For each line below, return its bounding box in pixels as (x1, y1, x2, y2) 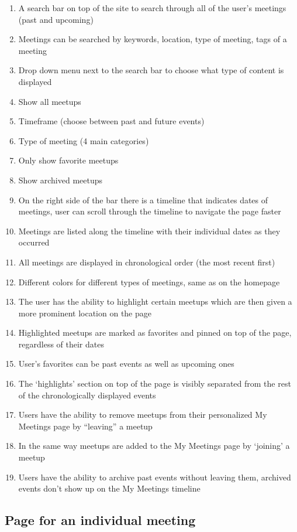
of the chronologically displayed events (18, 388, 156, 401)
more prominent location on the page (18, 306, 151, 319)
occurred (18, 236, 50, 248)
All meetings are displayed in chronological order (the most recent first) (18, 255, 275, 268)
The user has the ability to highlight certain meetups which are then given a (18, 295, 292, 308)
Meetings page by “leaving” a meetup (18, 420, 153, 432)
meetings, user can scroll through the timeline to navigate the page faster (18, 205, 281, 217)
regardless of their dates (18, 337, 104, 350)
